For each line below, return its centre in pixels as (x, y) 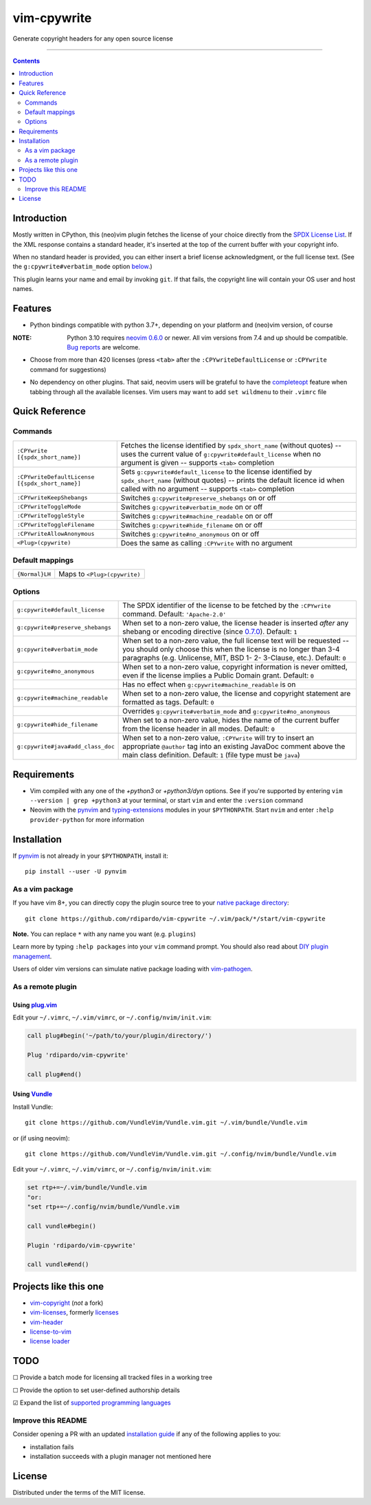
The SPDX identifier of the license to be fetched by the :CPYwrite (227, 605)
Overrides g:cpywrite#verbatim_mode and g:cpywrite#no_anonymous (226, 711)
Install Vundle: (33, 1107)
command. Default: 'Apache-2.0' (175, 614)
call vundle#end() (58, 1265)
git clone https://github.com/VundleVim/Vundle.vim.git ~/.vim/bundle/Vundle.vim (166, 1123)
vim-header (46, 1322)
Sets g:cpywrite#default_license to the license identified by (216, 471)
